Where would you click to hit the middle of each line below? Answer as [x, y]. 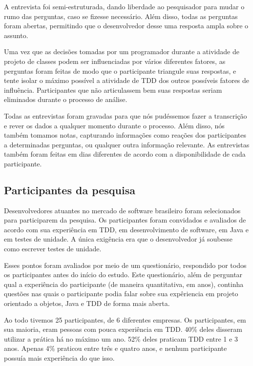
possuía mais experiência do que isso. [59, 358]
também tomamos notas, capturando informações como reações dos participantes [125, 135]
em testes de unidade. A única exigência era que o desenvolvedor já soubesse [118, 239]
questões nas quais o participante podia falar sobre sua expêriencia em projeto [121, 294]
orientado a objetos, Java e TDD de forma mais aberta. [87, 303]
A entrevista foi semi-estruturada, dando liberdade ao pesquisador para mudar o [124, 6]
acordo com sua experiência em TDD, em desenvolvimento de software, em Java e [126, 229]
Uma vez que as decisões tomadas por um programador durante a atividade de [122, 51]
